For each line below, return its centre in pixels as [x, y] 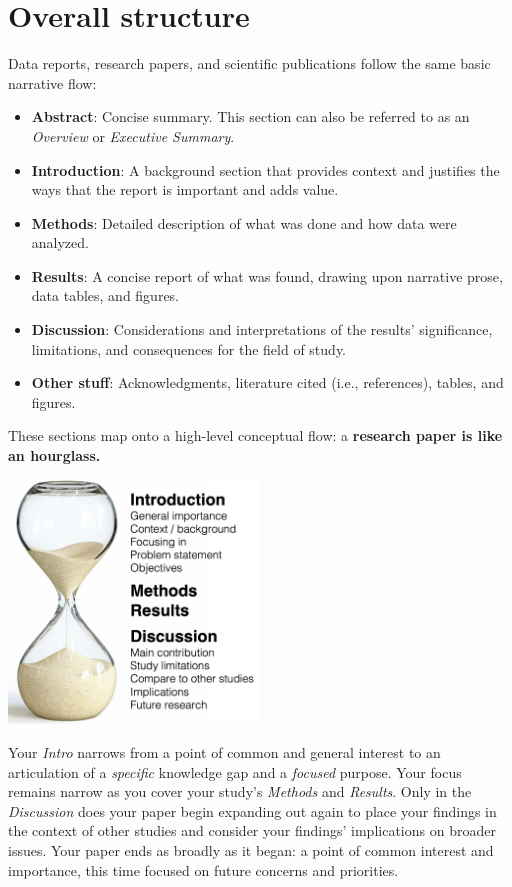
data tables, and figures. [105, 295]
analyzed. [60, 242]
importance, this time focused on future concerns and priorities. [203, 869]
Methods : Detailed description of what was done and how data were [244, 222]
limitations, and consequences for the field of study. [188, 348]
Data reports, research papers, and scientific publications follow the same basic [249, 63]
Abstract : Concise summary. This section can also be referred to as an [250, 116]
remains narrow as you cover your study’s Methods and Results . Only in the [240, 791]
